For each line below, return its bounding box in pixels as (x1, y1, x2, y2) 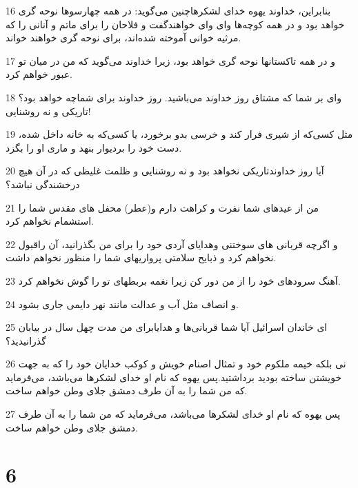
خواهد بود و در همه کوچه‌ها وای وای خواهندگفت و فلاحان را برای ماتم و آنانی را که (6, 17, 345, 31)
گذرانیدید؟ (6, 333, 46, 347)
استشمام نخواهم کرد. (6, 214, 94, 228)
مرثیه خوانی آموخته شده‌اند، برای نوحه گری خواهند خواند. (6, 30, 241, 45)
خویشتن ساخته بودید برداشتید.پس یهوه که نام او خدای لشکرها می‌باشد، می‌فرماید (6, 369, 342, 384)
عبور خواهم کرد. (6, 67, 72, 81)
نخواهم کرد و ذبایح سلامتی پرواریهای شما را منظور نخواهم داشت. (6, 250, 277, 265)
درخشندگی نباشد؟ (6, 176, 80, 191)
